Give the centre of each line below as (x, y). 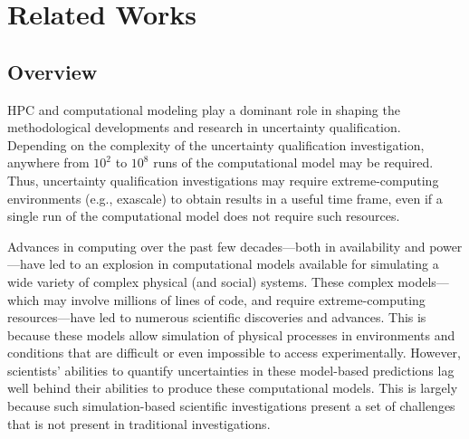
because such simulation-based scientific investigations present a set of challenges (231, 406)
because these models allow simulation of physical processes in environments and (231, 334)
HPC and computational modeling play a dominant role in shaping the (204, 109)
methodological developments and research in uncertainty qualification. (204, 127)
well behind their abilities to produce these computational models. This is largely (233, 388)
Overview (53, 71)
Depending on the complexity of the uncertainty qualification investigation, (216, 144)
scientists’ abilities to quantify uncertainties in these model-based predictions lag (231, 370)
